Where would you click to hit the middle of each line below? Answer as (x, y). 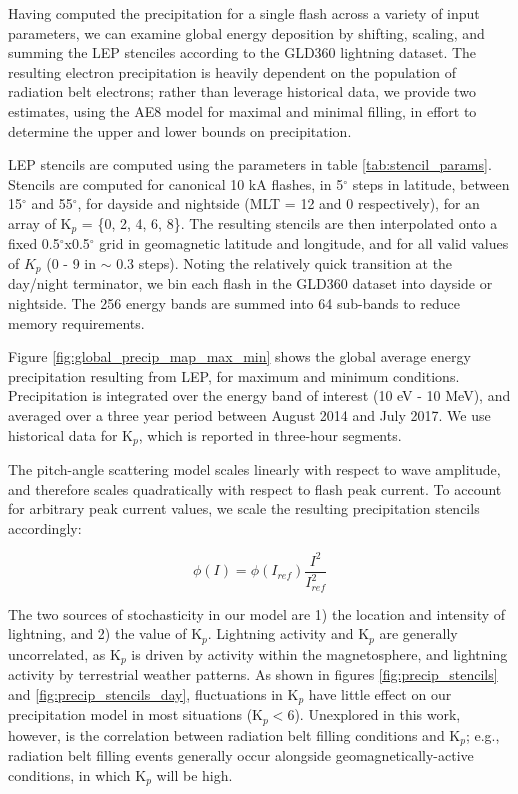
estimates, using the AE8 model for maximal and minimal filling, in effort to (242, 110)
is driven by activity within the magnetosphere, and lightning (319, 653)
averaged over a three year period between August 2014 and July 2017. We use (249, 415)
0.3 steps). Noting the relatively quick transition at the (284, 262)
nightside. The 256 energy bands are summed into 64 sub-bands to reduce (234, 303)
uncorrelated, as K (64, 653)
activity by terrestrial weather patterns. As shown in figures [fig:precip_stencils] (253, 674)
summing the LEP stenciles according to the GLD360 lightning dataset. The (242, 52)
